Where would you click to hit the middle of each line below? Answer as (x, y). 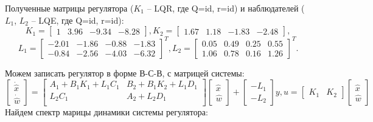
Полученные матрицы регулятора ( (69, 8)
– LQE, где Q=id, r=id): (78, 20)
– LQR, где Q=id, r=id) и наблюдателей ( (226, 8)
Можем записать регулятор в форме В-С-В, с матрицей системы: (125, 73)
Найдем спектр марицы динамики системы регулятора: (106, 112)
